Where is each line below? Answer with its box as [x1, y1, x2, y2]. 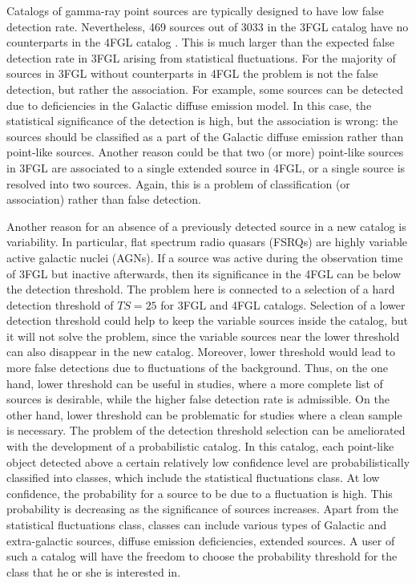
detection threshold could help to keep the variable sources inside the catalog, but [6, 312, 408, 329]
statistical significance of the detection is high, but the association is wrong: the [6, 112, 398, 129]
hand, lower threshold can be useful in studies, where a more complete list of [6, 374, 383, 391]
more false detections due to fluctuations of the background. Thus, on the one [6, 359, 388, 376]
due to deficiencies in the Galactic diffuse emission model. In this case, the [6, 96, 372, 113]
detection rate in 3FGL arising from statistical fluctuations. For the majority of [6, 49, 396, 66]
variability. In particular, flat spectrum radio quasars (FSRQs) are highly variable [6, 233, 408, 250]
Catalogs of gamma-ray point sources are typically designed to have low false [6, 2, 384, 18]
